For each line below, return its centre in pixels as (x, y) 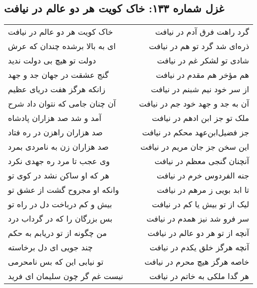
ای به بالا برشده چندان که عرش (62, 46)
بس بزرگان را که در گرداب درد (60, 219)
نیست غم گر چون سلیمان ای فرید (66, 276)
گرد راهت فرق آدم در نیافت (202, 32)
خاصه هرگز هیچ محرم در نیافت (197, 262)
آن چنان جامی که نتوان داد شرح (62, 104)
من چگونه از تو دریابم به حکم (58, 233)
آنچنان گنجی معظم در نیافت (202, 161)
